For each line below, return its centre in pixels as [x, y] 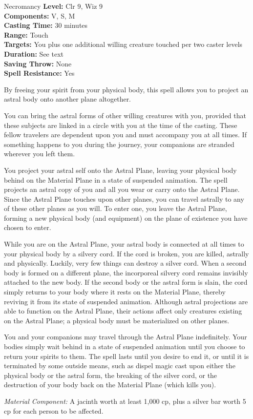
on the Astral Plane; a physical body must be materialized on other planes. [117, 320]
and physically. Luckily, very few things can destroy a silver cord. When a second [125, 263]
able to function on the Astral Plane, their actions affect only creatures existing [123, 311]
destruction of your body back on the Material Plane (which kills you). [110, 385]
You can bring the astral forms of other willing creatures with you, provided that [125, 115]
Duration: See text [34, 53]
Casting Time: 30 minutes [46, 25]
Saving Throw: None [38, 63]
